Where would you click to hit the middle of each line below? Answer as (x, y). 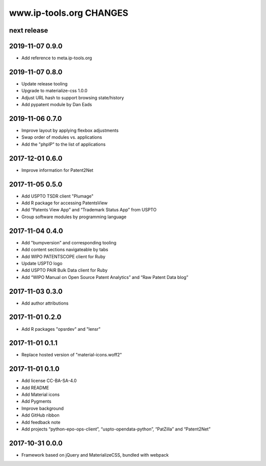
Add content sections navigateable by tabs (65, 250)
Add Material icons (41, 394)
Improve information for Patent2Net (57, 170)
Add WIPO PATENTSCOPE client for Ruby (64, 256)
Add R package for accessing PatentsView (65, 203)
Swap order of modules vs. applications (62, 137)
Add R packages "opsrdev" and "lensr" (61, 329)
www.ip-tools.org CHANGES (69, 13)
